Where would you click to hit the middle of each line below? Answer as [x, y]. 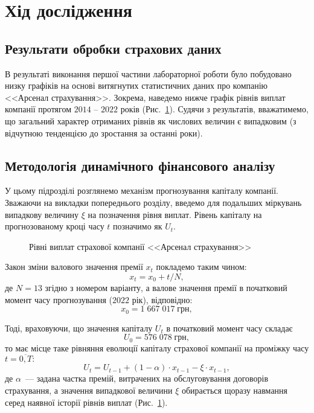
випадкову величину [42, 214]
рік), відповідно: [162, 299]
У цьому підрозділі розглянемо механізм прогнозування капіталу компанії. [142, 190]
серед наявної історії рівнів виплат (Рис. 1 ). [86, 402]
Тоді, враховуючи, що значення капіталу [79, 328]
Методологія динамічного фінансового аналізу [140, 165]
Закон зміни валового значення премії [74, 267]
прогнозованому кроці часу [55, 226]
